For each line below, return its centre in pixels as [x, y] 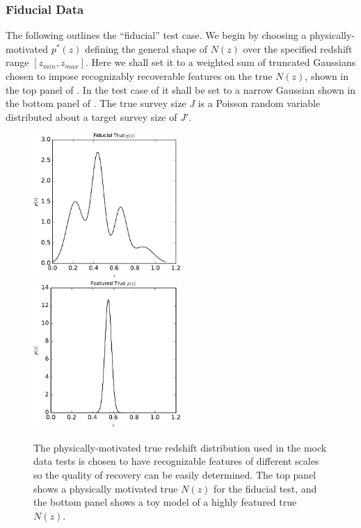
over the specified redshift [298, 48]
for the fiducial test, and [265, 488]
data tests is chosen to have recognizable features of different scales [176, 461]
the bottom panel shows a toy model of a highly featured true [165, 502]
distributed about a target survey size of [91, 116]
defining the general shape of [146, 48]
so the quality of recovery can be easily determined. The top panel [175, 474]
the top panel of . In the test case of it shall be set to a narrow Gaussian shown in [181, 89]
